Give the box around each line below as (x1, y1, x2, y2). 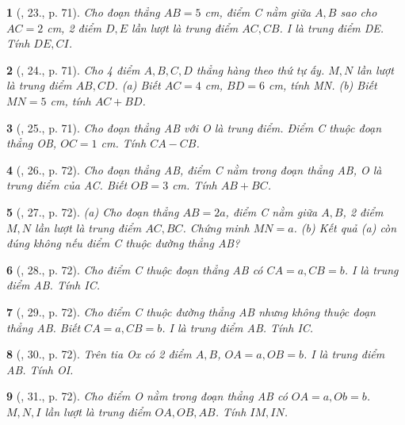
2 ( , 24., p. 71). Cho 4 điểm (6, 61, 140, 78)
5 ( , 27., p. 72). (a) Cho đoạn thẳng (6, 203, 179, 220)
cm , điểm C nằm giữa (204, 4, 311, 20)
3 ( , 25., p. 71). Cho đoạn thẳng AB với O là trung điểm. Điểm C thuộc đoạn (6, 119, 382, 136)
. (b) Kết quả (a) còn (293, 219, 397, 235)
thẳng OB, (6, 135, 57, 151)
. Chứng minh (182, 219, 250, 235)
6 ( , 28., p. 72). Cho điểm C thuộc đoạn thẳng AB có (6, 261, 263, 278)
